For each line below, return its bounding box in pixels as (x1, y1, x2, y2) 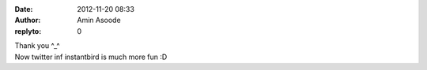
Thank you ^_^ (14, 41, 60, 50)
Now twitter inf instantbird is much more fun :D (14, 52, 168, 61)
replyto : (14, 26, 42, 35)
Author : (14, 16, 41, 25)
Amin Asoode (77, 16, 122, 25)
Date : (14, 5, 33, 13)
